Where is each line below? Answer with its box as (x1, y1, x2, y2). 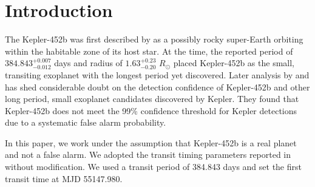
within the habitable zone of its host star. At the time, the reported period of (5, 44, 293, 57)
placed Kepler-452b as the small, (173, 56, 294, 69)
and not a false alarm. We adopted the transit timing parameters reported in (5, 148, 291, 161)
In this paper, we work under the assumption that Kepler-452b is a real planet (5, 136, 297, 149)
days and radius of (54, 56, 123, 69)
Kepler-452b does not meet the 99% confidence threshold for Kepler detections (5, 104, 297, 117)
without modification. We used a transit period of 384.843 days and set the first (5, 160, 302, 173)
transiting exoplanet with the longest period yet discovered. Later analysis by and (5, 68, 310, 81)
